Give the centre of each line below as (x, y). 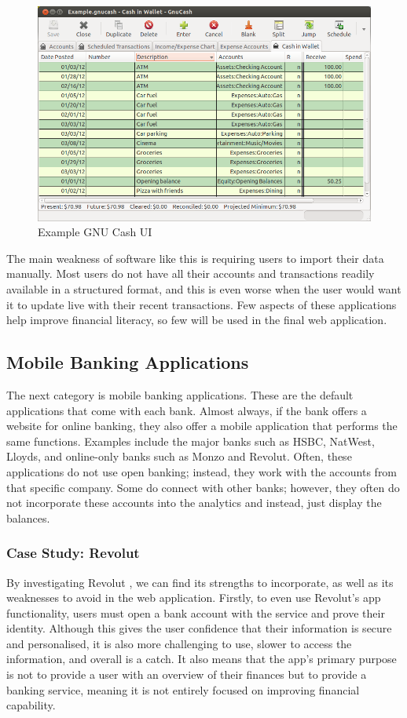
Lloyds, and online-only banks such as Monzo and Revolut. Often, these (179, 456)
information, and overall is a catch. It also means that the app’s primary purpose (202, 659)
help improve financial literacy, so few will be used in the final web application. (197, 320)
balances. (28, 518)
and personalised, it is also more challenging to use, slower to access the (179, 643)
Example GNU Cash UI (95, 232)
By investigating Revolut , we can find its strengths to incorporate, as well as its (200, 582)
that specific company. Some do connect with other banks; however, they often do (203, 487)
